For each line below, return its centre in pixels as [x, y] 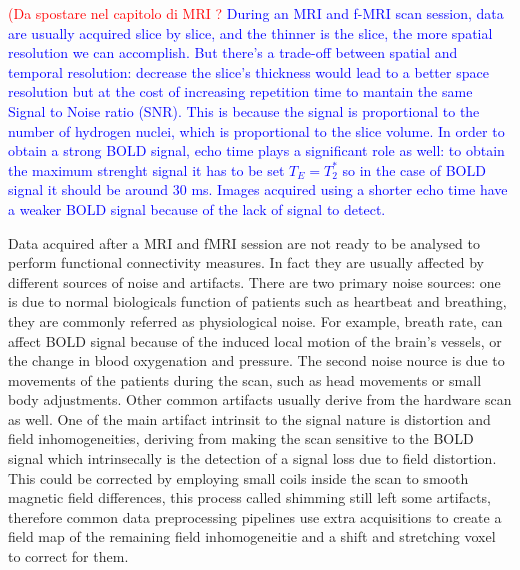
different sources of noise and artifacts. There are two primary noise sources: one [254, 281]
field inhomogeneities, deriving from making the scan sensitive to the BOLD [241, 438]
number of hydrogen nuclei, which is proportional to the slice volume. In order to [256, 130]
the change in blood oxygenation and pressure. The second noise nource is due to [256, 360]
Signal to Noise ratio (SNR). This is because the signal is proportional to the [244, 110]
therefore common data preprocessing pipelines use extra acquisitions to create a [255, 516]
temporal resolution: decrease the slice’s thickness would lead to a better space [248, 71]
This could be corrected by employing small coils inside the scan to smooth [238, 477]
